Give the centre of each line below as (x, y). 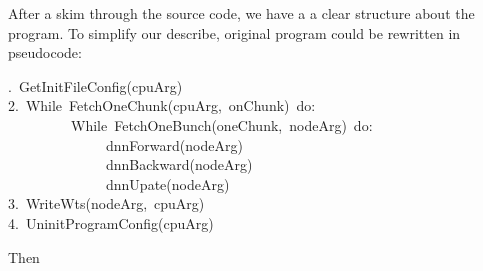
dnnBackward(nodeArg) (179, 164)
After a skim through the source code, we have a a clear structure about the (241, 13)
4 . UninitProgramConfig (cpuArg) (111, 222)
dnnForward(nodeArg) (174, 144)
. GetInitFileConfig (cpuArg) (95, 85)
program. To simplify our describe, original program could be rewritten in (234, 32)
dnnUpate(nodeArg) (167, 183)
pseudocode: (45, 52)
